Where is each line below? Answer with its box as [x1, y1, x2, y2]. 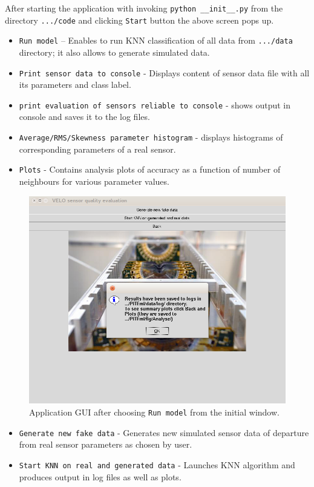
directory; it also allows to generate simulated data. [19, 45, 210, 58]
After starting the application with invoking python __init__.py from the [5, 2, 283, 14]
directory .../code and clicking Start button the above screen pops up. [5, 13, 274, 26]
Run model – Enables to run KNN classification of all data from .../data [19, 34, 293, 47]
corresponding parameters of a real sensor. [19, 142, 176, 155]
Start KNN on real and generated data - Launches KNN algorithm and [19, 458, 295, 471]
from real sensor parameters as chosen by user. [19, 438, 192, 451]
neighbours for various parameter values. [19, 174, 169, 187]
